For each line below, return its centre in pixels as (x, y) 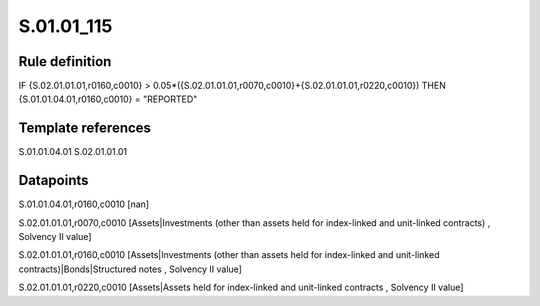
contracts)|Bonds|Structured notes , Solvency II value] (130, 269)
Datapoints (53, 180)
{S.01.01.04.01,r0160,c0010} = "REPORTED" (108, 99)
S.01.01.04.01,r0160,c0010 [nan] (84, 204)
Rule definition (65, 61)
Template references (85, 128)
